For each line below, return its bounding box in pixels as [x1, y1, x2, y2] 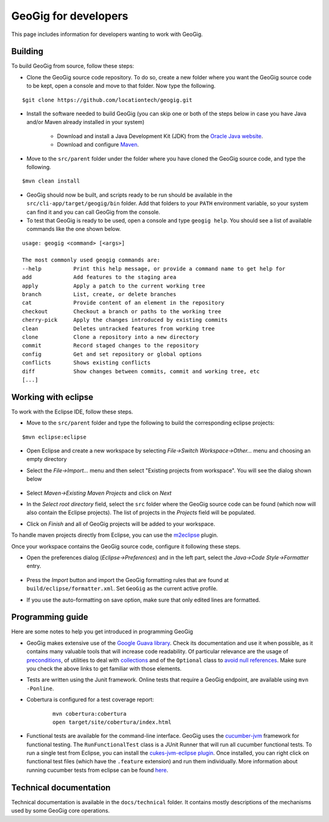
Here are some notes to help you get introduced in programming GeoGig [11, 628, 193, 635]
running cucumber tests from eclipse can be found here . [26, 766, 169, 774]
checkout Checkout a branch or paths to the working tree [22, 308, 222, 315]
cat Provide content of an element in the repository [22, 299, 225, 307]
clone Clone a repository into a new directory [22, 333, 199, 340]
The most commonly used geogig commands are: [22, 256, 161, 264]
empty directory [26, 456, 67, 463]
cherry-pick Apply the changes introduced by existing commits [22, 316, 228, 324]
